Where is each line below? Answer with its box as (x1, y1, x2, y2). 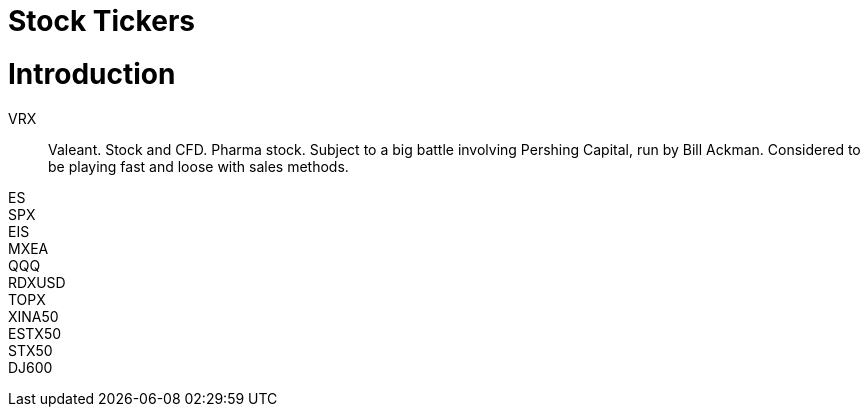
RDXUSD (8, 273, 66, 291)
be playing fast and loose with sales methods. (48, 157, 349, 175)
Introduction (8, 56, 176, 91)
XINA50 (8, 307, 59, 325)
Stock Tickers (8, 4, 195, 38)
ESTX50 (8, 324, 62, 342)
